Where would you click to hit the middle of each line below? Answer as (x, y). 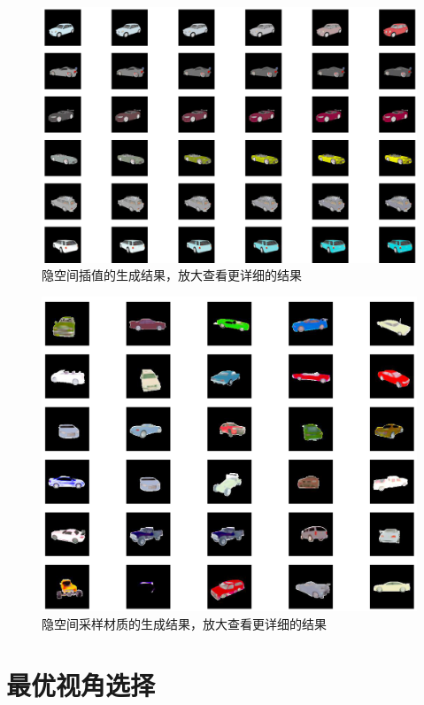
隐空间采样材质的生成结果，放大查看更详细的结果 (184, 624)
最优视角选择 (81, 684)
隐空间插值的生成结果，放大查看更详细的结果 (172, 275)
